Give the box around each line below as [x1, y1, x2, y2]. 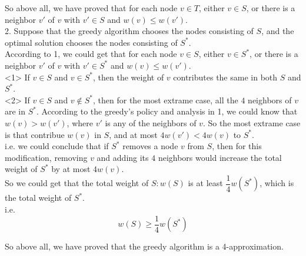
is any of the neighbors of [105, 116, 197, 129]
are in [5, 105, 26, 117]
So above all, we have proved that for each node [5, 2, 178, 14]
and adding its [97, 151, 149, 163]
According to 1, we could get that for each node [5, 48, 177, 60]
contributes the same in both [173, 70, 278, 83]
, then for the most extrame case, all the [93, 93, 238, 106]
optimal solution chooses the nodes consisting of [5, 36, 178, 48]
